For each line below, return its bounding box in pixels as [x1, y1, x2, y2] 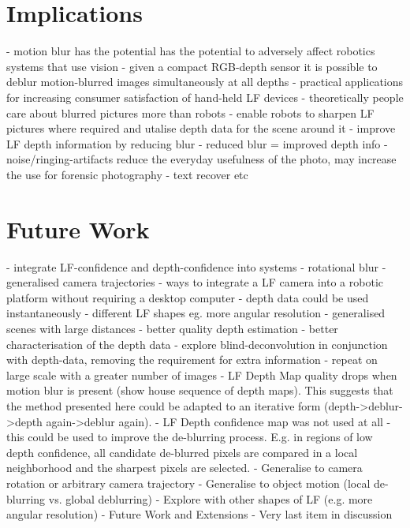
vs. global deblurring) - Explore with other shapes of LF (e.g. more [48, 490, 373, 507]
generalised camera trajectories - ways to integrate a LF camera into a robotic [6, 274, 383, 290]
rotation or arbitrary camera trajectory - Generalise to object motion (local [6, 474, 371, 491]
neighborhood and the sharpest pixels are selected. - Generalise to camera [6, 459, 363, 476]
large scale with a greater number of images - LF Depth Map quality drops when [6, 366, 397, 383]
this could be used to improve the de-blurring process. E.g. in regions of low [6, 429, 373, 445]
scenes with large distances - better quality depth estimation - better [6, 320, 338, 336]
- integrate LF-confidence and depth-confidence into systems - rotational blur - [6, 258, 386, 275]
